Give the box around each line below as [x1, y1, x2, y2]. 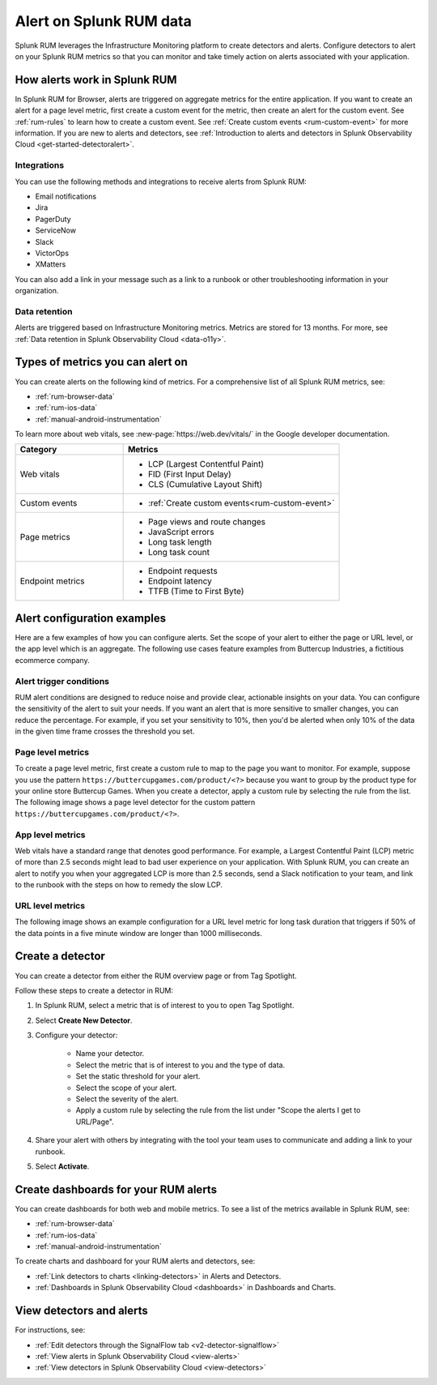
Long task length [147, 536, 212, 548]
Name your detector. [75, 1049, 145, 1058]
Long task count [147, 547, 210, 558]
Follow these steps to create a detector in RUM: [15, 985, 174, 995]
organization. [15, 286, 59, 296]
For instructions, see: [15, 1325, 86, 1335]
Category [19, 444, 57, 455]
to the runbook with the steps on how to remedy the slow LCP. [15, 880, 223, 890]
